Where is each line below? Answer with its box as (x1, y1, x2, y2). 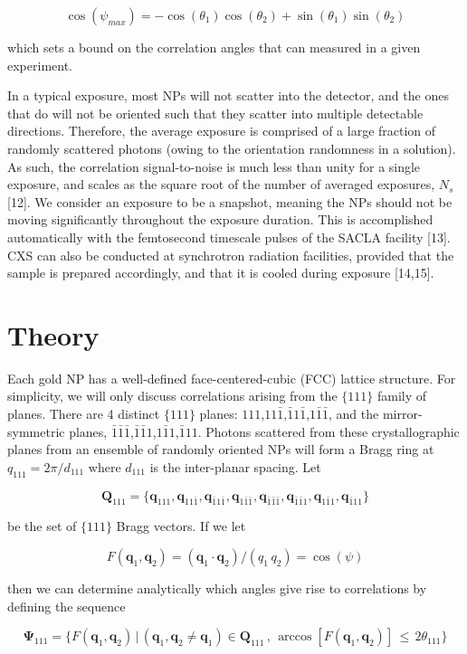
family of (376, 386, 427, 405)
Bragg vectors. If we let (116, 517, 246, 536)
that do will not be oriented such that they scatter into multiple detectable (7, 103, 424, 122)
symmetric (7, 422, 65, 441)
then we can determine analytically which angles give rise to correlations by (7, 579, 427, 597)
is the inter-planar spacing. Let (149, 457, 321, 476)
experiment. (7, 55, 72, 74)
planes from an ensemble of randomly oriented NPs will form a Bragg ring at (7, 440, 434, 459)
